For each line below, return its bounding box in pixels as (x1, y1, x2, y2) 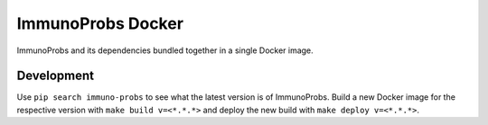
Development (16, 68, 95, 84)
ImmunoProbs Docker (16, 13, 184, 33)
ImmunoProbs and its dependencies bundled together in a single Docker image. (16, 45, 314, 56)
